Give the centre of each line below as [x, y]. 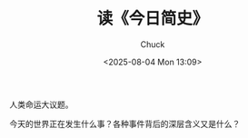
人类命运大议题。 [41, 104]
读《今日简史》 [153, 19]
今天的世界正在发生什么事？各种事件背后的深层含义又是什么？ [125, 123]
